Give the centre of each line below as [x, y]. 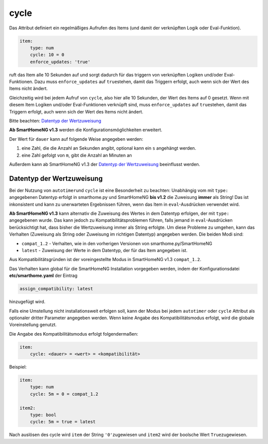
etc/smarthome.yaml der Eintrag [43, 275]
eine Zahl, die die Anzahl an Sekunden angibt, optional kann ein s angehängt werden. [109, 148]
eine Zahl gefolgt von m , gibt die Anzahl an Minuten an [77, 155]
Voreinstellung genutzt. [33, 325]
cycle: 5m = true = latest [63, 422]
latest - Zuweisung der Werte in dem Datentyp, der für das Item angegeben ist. [105, 251]
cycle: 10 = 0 [47, 55]
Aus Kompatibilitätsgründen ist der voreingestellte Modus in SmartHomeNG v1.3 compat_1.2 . [105, 260]
